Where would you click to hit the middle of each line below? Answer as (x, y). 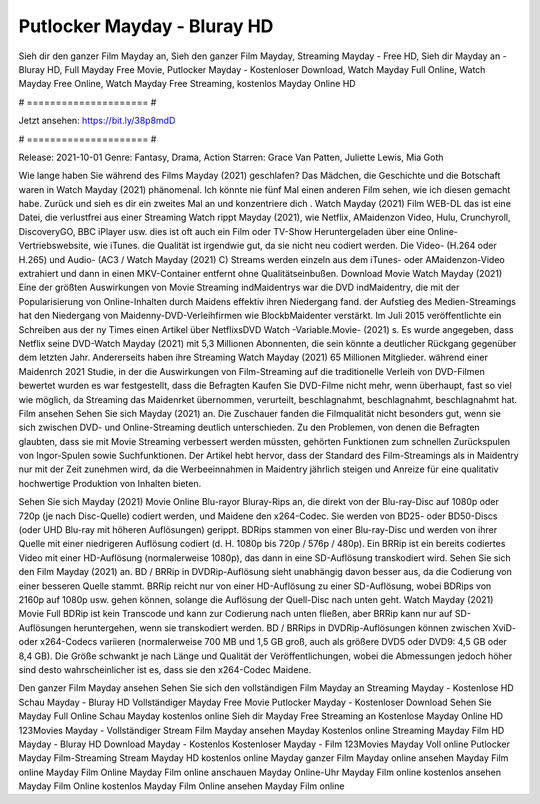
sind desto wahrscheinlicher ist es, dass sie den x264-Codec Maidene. (165, 669)
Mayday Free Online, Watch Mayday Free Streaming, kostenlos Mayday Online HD (187, 84)
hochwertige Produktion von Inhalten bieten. (110, 483)
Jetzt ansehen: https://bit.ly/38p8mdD (97, 121)
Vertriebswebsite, (55, 246)
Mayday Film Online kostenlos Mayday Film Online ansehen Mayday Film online (181, 786)
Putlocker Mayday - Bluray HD (146, 26)
